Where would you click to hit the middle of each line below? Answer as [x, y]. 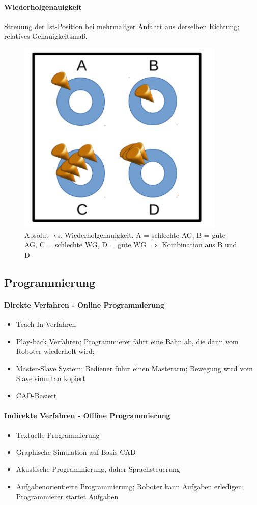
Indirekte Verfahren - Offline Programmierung [87, 415]
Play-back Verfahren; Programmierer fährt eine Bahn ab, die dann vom [127, 341]
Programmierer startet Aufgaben [67, 496]
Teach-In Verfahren [46, 324]
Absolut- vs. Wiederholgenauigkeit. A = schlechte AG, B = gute [125, 234]
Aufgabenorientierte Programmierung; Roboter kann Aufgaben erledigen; [130, 486]
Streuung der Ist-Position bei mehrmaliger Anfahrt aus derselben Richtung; [122, 26]
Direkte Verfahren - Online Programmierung [84, 304]
